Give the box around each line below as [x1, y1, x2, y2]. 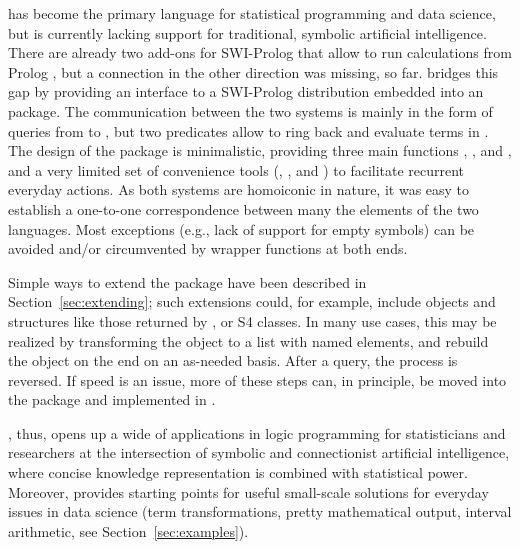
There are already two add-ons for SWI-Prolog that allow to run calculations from [8, 42, 512, 63]
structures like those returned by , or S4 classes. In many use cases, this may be [8, 310, 497, 331]
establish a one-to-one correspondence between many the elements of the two [8, 198, 479, 219]
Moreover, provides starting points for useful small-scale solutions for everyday [8, 481, 489, 502]
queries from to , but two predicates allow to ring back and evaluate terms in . [8, 120, 489, 141]
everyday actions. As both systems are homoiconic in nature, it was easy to [8, 179, 470, 200]
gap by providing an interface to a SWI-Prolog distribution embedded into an [8, 81, 484, 102]
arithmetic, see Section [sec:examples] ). [8, 520, 249, 541]
